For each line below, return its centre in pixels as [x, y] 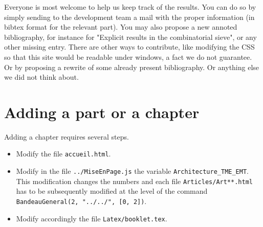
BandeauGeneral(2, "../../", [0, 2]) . [81, 201]
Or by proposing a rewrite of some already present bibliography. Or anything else [132, 67]
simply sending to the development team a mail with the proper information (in [129, 17]
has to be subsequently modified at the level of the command [112, 191]
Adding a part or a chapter [102, 112]
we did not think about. [41, 77]
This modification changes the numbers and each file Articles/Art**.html [134, 181]
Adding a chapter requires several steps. [67, 136]
